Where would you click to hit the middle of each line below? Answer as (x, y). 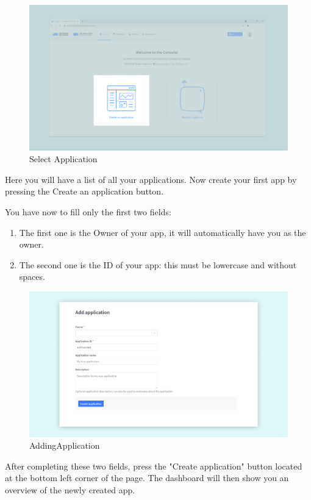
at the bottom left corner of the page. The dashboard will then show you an (147, 478)
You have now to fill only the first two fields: (88, 212)
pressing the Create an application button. (84, 191)
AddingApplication (65, 445)
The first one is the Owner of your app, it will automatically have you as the (163, 232)
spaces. (32, 277)
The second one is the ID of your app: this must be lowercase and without (158, 264)
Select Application (63, 159)
